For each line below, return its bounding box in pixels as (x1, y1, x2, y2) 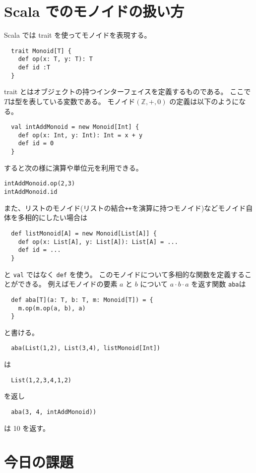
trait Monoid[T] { (11, 47, 72, 55)
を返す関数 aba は (191, 279, 246, 289)
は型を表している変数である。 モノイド (8, 96, 135, 106)
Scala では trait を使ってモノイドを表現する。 (4, 30, 151, 40)
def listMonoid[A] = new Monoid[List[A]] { (11, 230, 157, 237)
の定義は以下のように (169, 96, 239, 106)
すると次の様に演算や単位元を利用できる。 (4, 162, 143, 173)
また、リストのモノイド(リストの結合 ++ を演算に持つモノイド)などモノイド (4, 202, 246, 213)
